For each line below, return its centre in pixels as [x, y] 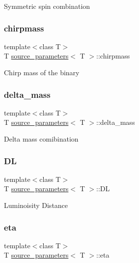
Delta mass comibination [41, 139]
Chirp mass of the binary [42, 72]
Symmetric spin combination [47, 6]
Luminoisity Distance [36, 205]
